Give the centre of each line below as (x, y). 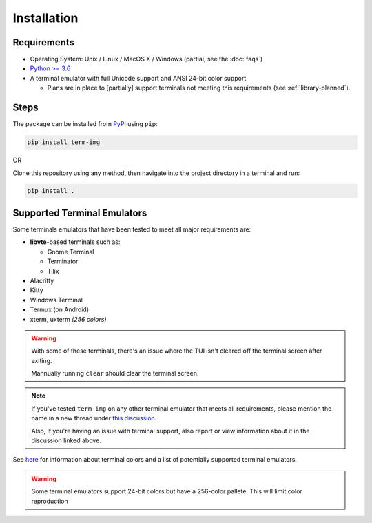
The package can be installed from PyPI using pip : (85, 124)
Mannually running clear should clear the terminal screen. (115, 373)
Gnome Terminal (71, 252)
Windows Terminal (56, 300)
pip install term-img (64, 142)
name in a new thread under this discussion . (94, 418)
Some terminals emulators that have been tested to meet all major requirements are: (132, 229)
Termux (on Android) (60, 309)
